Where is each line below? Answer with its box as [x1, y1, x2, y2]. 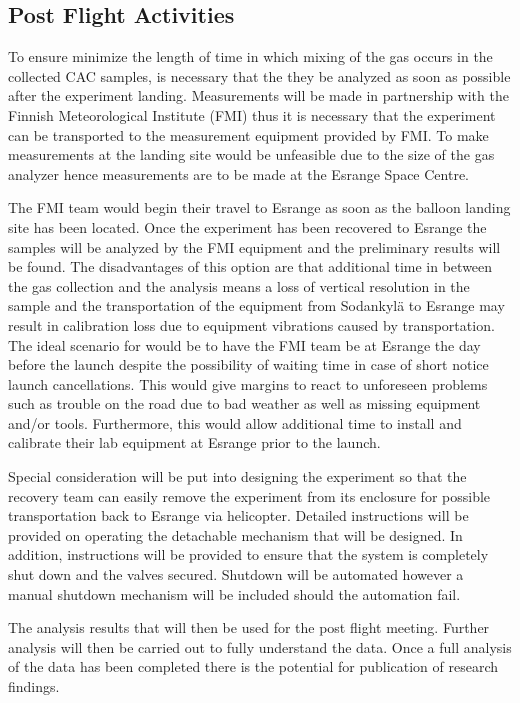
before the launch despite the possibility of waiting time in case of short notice [8, 354, 489, 375]
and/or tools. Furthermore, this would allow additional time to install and [8, 412, 462, 433]
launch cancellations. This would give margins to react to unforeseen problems [8, 373, 488, 394]
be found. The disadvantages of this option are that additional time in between [8, 256, 493, 277]
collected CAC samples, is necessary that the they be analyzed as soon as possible [8, 65, 511, 86]
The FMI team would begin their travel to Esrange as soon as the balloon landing [8, 197, 511, 218]
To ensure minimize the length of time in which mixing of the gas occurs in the [8, 46, 493, 67]
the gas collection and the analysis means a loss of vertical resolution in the [8, 275, 470, 296]
